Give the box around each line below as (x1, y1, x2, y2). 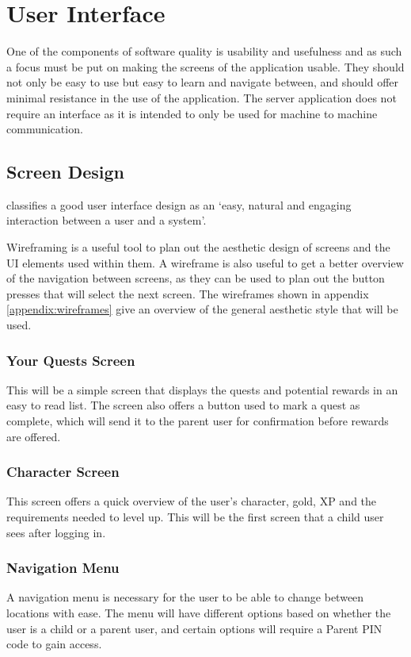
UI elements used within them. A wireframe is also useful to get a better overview (6, 254, 404, 271)
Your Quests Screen (6, 350, 135, 370)
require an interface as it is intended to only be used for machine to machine (6, 105, 378, 121)
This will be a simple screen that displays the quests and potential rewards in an (6, 381, 398, 398)
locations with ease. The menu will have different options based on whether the (6, 605, 391, 621)
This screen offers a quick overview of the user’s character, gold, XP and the (6, 493, 377, 509)
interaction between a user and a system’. (6, 212, 207, 229)
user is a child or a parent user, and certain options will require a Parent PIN (6, 620, 382, 636)
